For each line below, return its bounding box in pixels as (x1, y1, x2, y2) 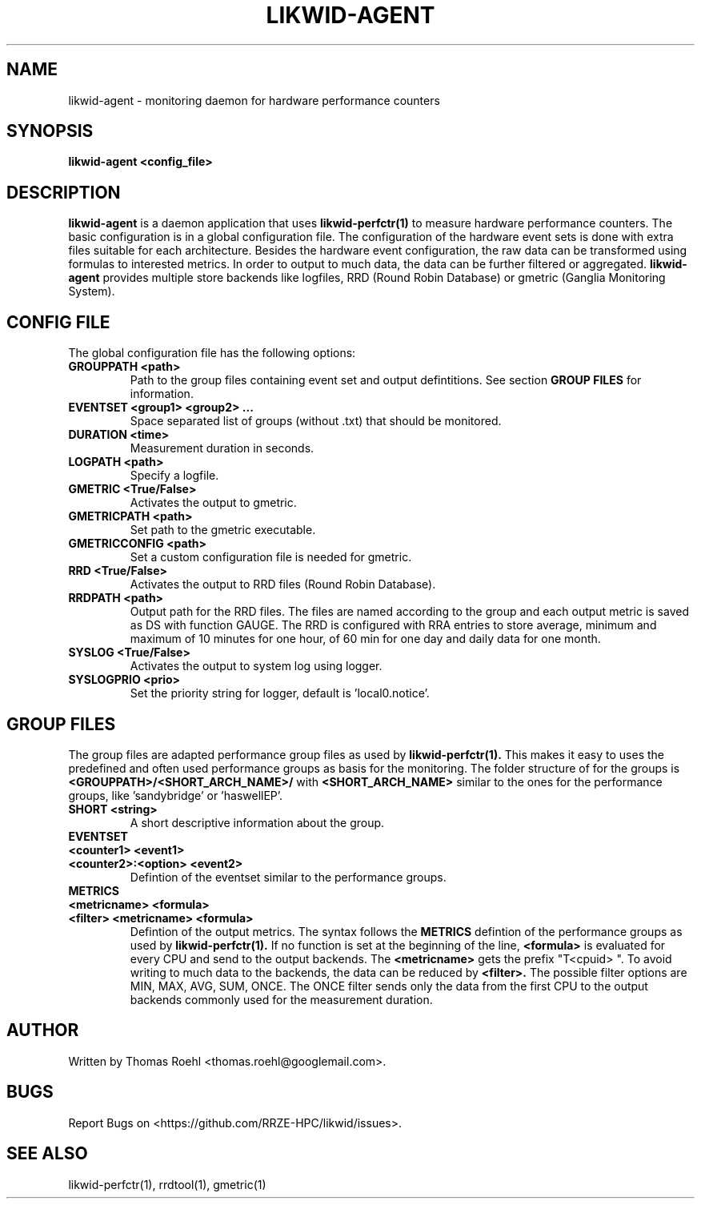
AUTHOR (6, 1020, 79, 1041)
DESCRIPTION (6, 182, 121, 203)
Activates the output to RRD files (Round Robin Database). (130, 577, 436, 592)
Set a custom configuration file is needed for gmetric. (130, 550, 412, 564)
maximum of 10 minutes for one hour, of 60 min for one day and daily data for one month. (130, 632, 601, 646)
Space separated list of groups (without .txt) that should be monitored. (130, 414, 502, 428)
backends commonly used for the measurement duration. (130, 992, 433, 1006)
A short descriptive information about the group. (130, 815, 385, 829)
